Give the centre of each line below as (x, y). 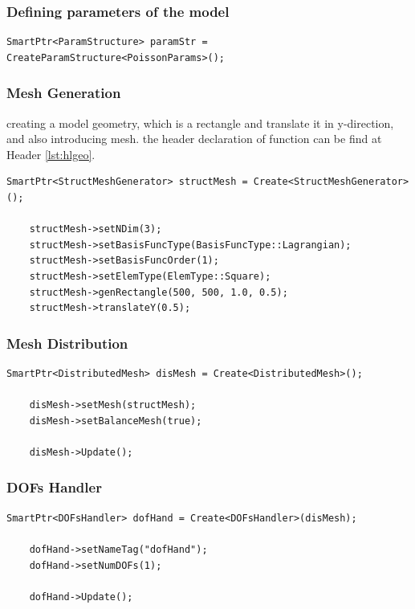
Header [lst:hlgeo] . (51, 154)
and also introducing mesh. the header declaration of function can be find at (194, 139)
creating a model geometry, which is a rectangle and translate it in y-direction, (200, 123)
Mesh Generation (64, 93)
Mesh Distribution (67, 343)
